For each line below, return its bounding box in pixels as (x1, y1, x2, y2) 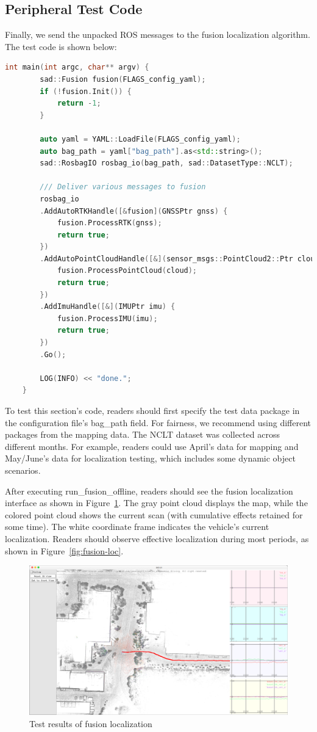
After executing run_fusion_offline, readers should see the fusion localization (5, 484, 293, 497)
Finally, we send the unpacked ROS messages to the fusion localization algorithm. (5, 28, 310, 41)
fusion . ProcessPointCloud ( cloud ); (57, 266, 198, 275)
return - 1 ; (57, 99, 101, 108)
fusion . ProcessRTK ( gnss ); (57, 219, 162, 228)
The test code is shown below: (5, 40, 117, 53)
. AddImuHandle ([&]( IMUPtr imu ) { (40, 302, 176, 311)
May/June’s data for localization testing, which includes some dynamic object (5, 452, 296, 465)
